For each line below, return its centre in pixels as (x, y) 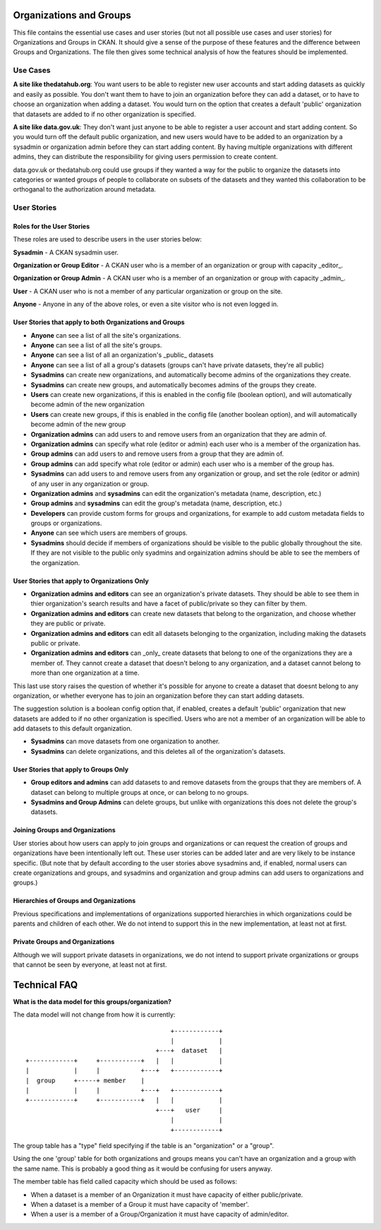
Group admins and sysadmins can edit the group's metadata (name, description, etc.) (156, 503)
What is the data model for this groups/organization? (92, 1001)
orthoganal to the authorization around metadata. (85, 189)
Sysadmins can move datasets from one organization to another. (125, 741)
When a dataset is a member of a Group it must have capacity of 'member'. (140, 1204)
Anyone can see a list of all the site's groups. (96, 345)
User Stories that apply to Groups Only (71, 769)
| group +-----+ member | (85, 1080)
